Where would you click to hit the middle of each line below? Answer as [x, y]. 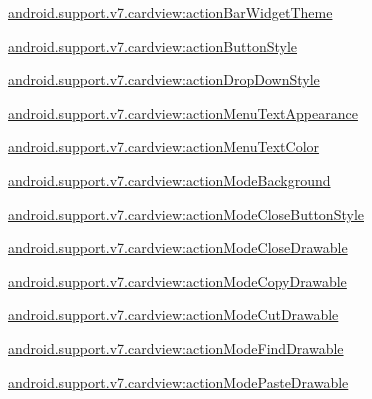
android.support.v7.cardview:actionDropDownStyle [164, 79]
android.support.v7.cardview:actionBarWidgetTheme [170, 12]
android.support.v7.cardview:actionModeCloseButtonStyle [186, 213]
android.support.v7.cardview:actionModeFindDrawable [176, 347]
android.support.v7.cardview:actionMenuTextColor [164, 146]
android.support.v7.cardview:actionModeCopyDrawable [177, 280]
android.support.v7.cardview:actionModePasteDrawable [178, 381]
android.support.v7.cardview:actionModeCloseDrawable [178, 247]
